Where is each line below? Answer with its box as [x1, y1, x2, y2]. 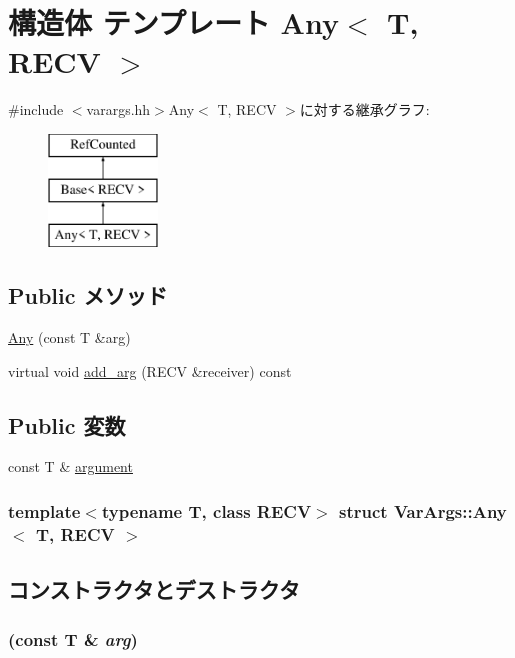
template [8, 498, 81, 523]
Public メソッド [8, 280, 168, 311]
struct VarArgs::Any [339, 498, 507, 523]
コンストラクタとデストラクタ [8, 574, 300, 605]
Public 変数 [8, 409, 126, 440]
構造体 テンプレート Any [8, 2, 339, 43]
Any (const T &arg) [8, 327, 131, 348]
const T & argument [8, 456, 133, 477]
